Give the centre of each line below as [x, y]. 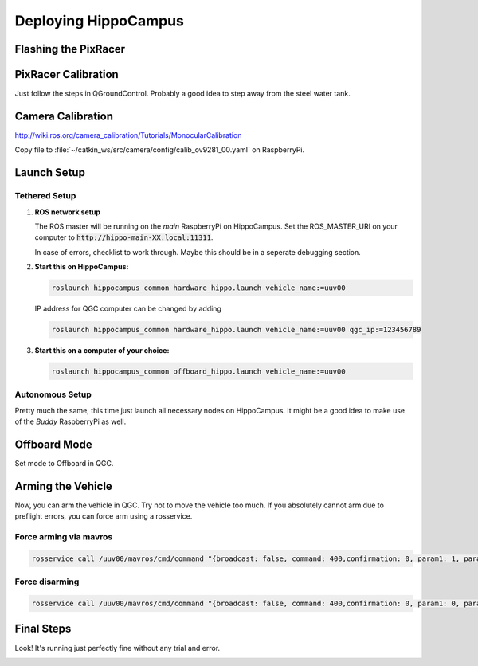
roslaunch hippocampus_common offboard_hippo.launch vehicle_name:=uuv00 [198, 372]
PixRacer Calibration [67, 74]
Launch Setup [50, 172]
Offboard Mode [53, 444]
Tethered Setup [45, 196]
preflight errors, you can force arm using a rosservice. [104, 516]
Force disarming [47, 582]
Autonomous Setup [53, 394]
